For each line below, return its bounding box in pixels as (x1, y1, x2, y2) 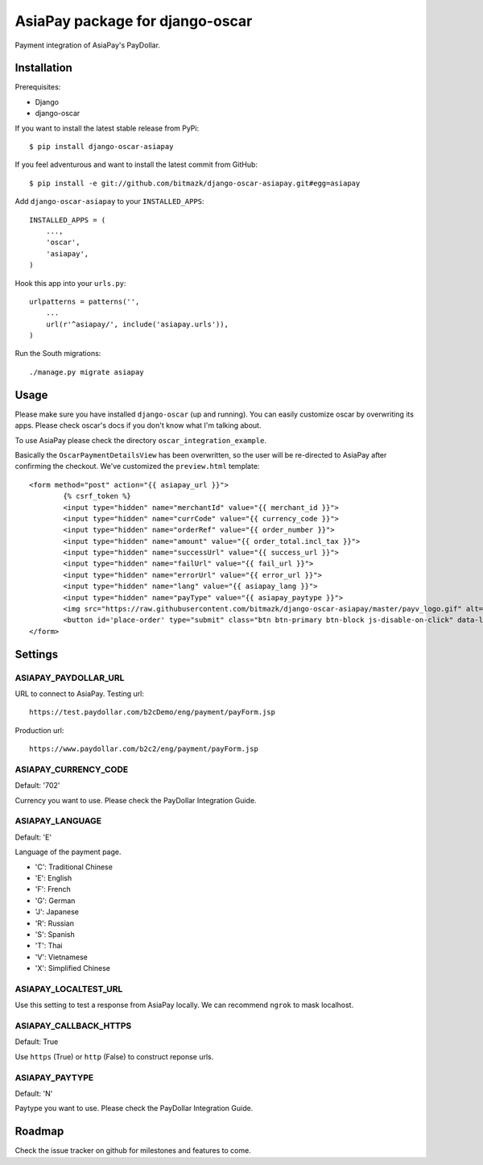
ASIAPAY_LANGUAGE (14, 815, 102, 827)
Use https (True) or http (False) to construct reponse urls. (14, 1051, 214, 1061)
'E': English (35, 873, 72, 882)
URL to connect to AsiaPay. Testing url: (14, 689, 145, 699)
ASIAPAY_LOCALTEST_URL (14, 983, 123, 994)
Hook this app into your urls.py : (14, 278, 126, 288)
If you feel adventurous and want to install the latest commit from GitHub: (14, 160, 258, 169)
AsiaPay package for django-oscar (14, 12, 253, 30)
